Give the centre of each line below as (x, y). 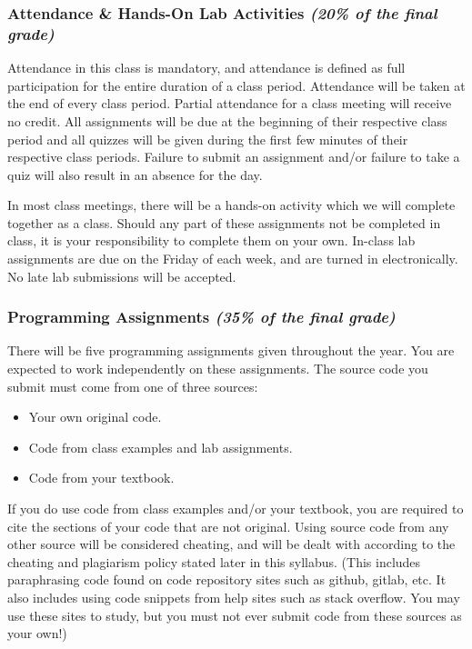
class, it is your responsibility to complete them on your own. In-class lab (211, 240)
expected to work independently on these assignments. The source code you (218, 369)
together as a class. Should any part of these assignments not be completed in (224, 222)
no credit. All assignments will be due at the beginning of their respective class (227, 120)
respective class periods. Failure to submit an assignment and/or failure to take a (234, 157)
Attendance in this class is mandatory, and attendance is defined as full (206, 68)
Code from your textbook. (101, 478)
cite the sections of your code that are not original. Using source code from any (228, 526)
